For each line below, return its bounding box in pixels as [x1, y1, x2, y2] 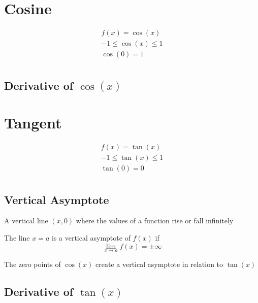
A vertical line [4, 215, 48, 226]
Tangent [4, 112, 62, 133]
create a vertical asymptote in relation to [95, 258, 223, 269]
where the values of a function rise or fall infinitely [76, 215, 234, 226]
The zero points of [4, 258, 61, 269]
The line [4, 232, 30, 243]
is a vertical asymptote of [51, 232, 131, 243]
